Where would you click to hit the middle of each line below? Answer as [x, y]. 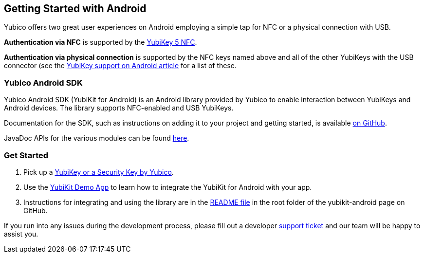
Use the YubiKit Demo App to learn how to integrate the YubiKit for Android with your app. [168, 187]
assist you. [21, 234]
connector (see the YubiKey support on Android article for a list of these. [120, 66]
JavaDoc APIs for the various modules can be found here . [97, 138]
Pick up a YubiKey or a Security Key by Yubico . [99, 172]
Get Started [26, 155]
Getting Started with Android [75, 9]
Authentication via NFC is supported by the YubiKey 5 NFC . [101, 42]
